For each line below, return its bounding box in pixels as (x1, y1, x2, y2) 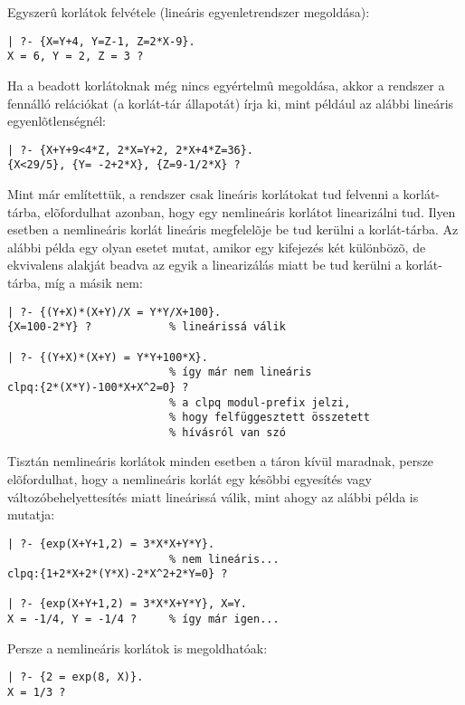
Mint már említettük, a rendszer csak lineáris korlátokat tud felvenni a (7, 185, 399, 203)
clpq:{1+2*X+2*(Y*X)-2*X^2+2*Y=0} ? (7, 567, 228, 581)
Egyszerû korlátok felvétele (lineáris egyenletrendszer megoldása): (7, 3, 370, 21)
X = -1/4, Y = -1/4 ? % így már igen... (7, 613, 280, 626)
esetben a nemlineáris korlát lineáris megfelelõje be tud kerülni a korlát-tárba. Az (7, 220, 459, 239)
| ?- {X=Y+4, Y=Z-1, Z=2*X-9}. (7, 34, 195, 48)
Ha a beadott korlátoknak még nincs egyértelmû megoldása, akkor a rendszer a (7, 75, 445, 94)
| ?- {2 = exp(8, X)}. (7, 671, 144, 684)
